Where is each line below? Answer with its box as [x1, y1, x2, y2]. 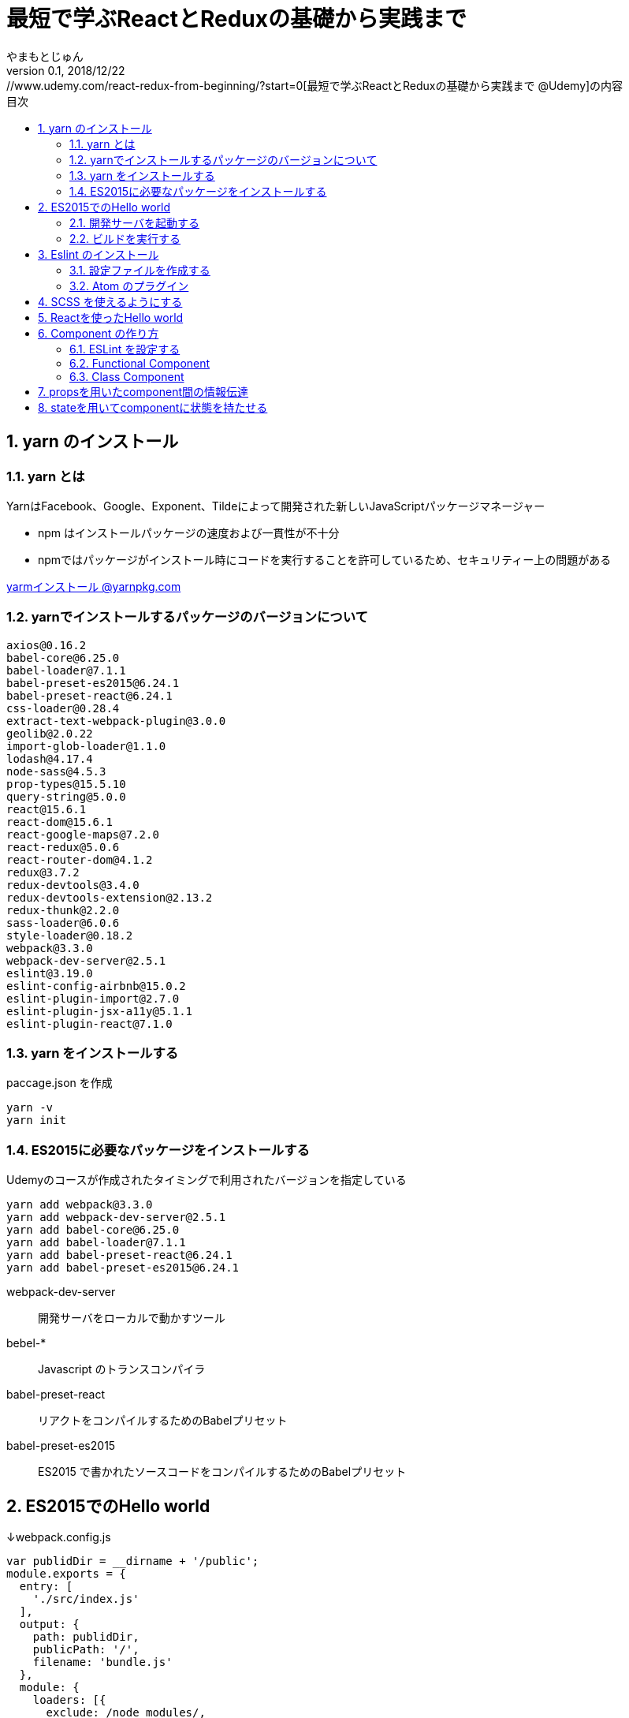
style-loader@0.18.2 [6, 928, 133, 942]
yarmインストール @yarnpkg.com [6, 579, 181, 593]
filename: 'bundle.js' [32, 1656, 173, 1669]
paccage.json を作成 [6, 1076, 113, 1090]
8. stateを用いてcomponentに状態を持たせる [38, 400, 268, 414]
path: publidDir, [32, 1630, 140, 1644]
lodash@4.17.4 [6, 752, 93, 765]
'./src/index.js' [32, 1593, 140, 1606]
